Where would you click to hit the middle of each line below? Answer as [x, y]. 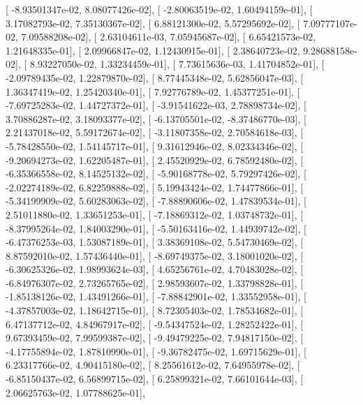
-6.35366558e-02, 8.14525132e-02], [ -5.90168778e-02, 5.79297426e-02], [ [156, 174]
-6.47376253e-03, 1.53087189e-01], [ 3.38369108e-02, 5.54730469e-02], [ [155, 242]
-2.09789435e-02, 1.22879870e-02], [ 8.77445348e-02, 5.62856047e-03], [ [155, 77]
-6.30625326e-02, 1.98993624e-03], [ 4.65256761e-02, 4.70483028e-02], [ [155, 269]
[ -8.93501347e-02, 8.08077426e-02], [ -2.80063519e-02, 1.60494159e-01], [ [159, 9]
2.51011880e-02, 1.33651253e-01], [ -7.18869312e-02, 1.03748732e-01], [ [155, 214]
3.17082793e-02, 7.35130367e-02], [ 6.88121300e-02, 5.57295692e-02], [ [153, 23]
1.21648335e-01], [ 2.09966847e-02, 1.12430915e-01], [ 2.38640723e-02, [153, 50]
